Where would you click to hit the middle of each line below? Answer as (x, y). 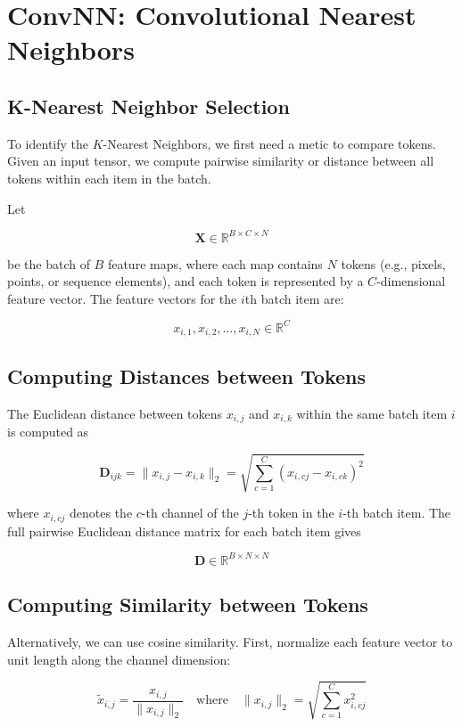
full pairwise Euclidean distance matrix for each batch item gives (184, 531)
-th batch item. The (397, 513)
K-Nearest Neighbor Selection (148, 106)
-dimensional (411, 281)
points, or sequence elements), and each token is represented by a (186, 281)
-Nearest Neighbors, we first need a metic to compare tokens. (269, 143)
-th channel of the (190, 513)
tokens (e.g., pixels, (393, 263)
